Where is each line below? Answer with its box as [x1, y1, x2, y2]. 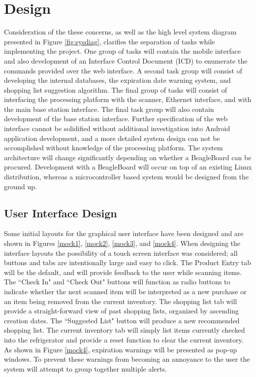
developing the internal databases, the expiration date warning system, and [4, 75, 231, 85]
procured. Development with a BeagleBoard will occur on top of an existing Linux [4, 162, 252, 172]
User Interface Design [4, 205, 117, 220]
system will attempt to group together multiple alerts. [4, 363, 167, 374]
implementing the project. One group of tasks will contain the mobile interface [4, 46, 241, 56]
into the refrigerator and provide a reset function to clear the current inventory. [4, 334, 244, 344]
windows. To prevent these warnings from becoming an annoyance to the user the [4, 354, 250, 364]
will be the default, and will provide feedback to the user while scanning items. [4, 267, 242, 277]
